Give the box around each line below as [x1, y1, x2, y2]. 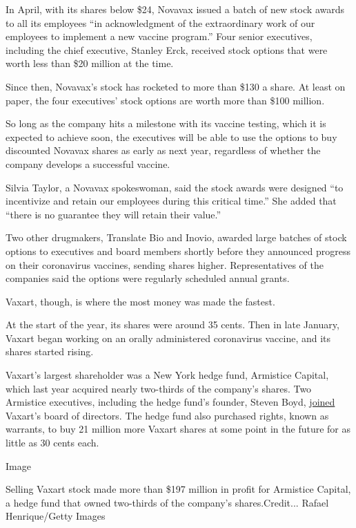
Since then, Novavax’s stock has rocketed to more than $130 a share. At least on [6, 79, 346, 93]
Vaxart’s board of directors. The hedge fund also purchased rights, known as [6, 408, 329, 422]
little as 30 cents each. [6, 435, 99, 450]
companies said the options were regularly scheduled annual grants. [6, 271, 290, 285]
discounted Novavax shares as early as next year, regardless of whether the [6, 143, 321, 158]
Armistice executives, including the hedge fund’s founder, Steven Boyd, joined [6, 395, 335, 409]
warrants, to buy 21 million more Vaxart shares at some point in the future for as [6, 422, 350, 436]
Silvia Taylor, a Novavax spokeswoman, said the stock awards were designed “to [6, 180, 344, 194]
